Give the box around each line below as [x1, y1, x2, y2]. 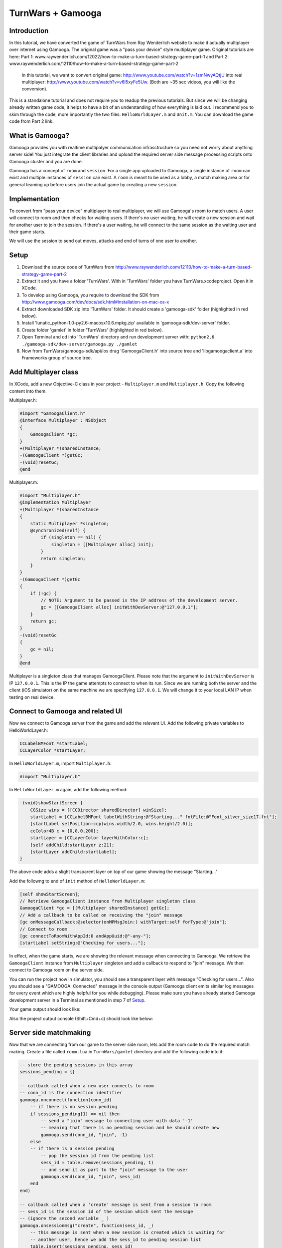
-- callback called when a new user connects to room [19, 1083, 154, 1088]
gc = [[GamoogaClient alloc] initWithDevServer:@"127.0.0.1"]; [40, 605, 199, 610]
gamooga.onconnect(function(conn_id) [19, 1097, 112, 1103]
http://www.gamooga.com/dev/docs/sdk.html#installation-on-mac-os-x [21, 299, 169, 305]
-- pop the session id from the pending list [40, 1153, 154, 1158]
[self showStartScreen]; [19, 891, 81, 897]
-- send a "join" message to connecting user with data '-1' [40, 1118, 193, 1123]
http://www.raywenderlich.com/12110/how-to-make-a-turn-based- [115, 264, 253, 270]
